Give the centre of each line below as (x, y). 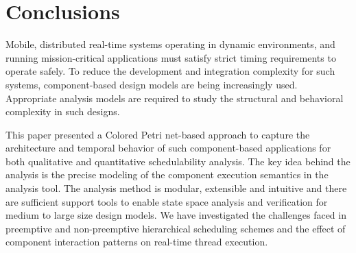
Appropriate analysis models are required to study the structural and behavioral (175, 98)
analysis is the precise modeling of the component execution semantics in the (167, 174)
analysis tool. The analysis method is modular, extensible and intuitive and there (176, 188)
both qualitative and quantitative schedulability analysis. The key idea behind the (178, 161)
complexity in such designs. (63, 111)
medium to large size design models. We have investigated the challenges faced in (176, 215)
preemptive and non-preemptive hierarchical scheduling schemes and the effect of (176, 228)
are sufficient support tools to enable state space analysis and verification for (167, 201)
